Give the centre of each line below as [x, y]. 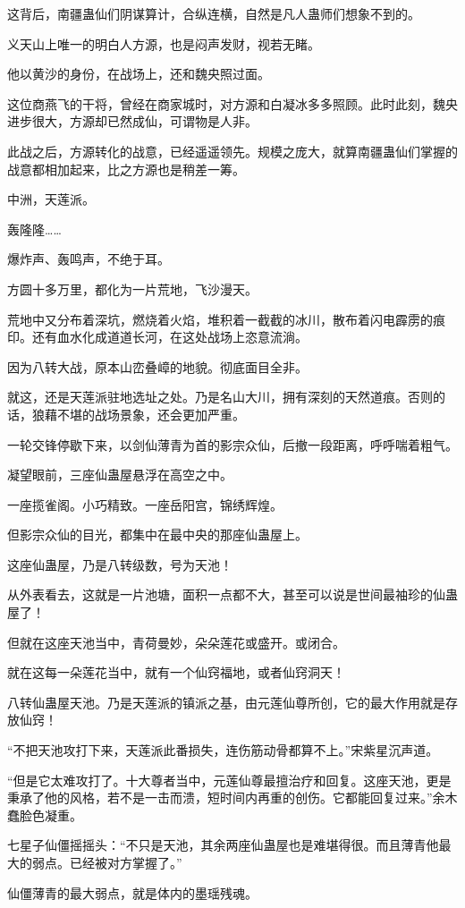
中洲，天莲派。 [51, 199]
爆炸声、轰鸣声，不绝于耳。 [89, 259]
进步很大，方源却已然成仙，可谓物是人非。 [132, 121]
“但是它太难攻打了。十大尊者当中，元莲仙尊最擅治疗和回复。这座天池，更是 [229, 780]
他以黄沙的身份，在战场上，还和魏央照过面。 [139, 74]
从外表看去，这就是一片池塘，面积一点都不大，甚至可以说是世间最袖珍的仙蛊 [232, 594]
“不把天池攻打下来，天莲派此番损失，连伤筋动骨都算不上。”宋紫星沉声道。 [223, 750]
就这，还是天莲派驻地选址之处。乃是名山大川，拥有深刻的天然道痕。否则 [220, 397]
